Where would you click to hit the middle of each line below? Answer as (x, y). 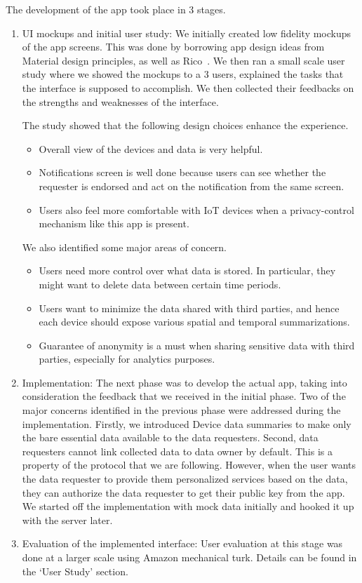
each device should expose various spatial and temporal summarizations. (194, 322)
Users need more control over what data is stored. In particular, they (187, 270)
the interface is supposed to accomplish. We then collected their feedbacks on (188, 87)
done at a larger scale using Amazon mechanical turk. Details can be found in (189, 557)
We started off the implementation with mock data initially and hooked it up (188, 506)
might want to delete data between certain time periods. (160, 284)
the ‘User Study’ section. (75, 571)
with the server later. (67, 520)
